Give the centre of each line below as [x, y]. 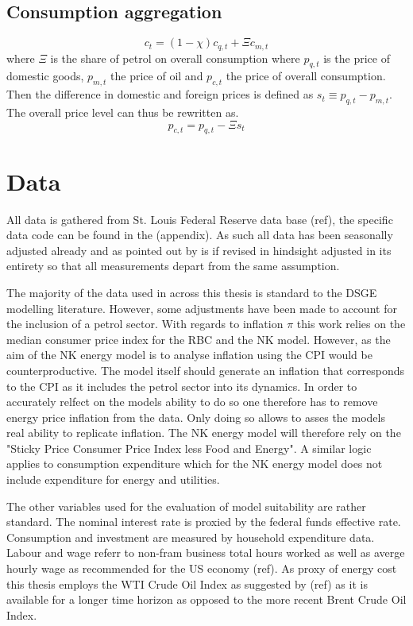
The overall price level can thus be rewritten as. [123, 112]
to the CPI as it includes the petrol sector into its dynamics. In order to [182, 386]
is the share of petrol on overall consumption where [175, 58]
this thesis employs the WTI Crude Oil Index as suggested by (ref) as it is [187, 583]
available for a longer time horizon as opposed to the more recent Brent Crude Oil [206, 599]
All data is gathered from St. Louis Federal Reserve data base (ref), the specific [200, 219]
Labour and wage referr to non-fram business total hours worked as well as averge [206, 553]
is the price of [357, 58]
